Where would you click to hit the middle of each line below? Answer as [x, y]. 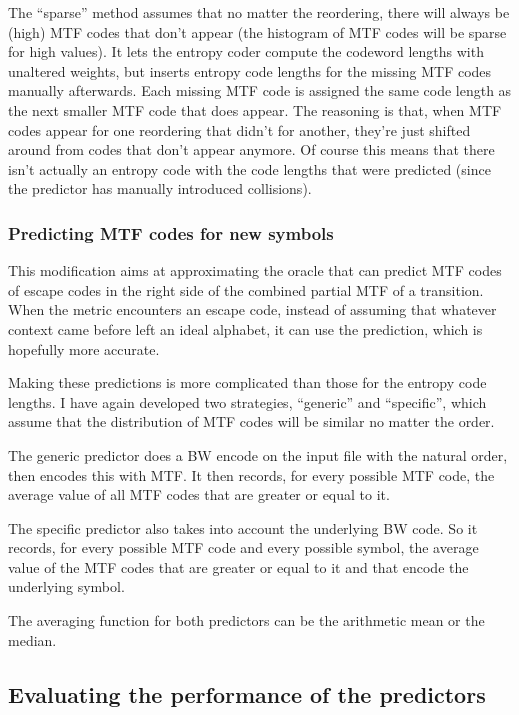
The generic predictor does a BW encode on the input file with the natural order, [258, 454]
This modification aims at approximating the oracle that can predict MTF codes [255, 270]
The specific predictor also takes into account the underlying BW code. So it [243, 527]
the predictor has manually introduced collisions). [160, 188]
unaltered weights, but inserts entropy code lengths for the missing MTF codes [250, 70]
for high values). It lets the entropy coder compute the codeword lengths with [246, 51]
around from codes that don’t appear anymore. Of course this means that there [251, 149]
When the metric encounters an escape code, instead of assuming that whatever [252, 309]
